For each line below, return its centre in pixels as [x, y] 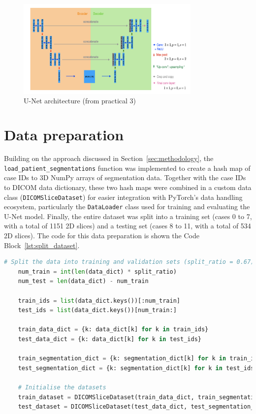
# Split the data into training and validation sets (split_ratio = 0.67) [129, 262]
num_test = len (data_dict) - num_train [83, 281]
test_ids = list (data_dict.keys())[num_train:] [97, 310]
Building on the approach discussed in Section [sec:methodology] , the [109, 158]
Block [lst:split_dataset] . [42, 245]
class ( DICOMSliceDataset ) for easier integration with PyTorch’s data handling [123, 197]
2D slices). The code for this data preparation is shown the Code [102, 236]
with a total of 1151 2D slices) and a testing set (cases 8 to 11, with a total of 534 [128, 226]
